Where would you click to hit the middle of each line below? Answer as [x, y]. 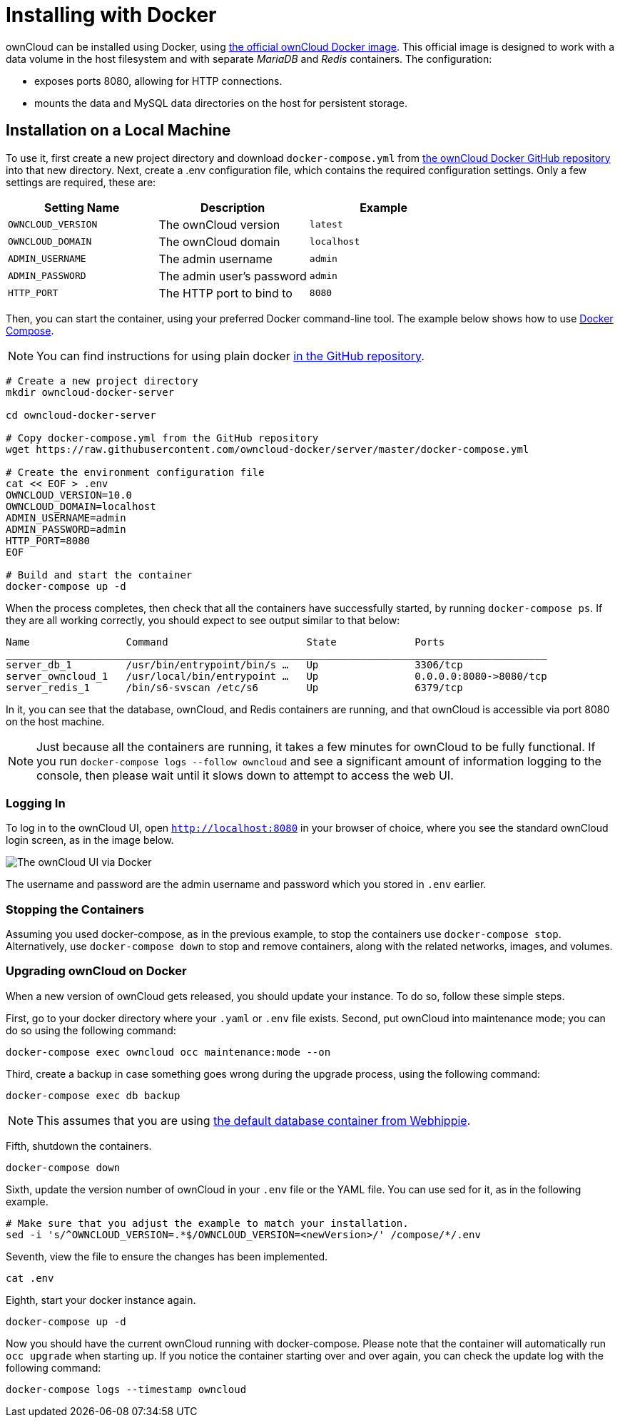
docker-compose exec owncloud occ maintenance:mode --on [168, 1052]
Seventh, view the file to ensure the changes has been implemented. [167, 1256]
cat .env [30, 1278]
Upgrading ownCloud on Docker [96, 971]
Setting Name [82, 207]
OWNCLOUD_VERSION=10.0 [69, 495]
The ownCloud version [219, 224]
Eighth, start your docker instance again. [101, 1300]
